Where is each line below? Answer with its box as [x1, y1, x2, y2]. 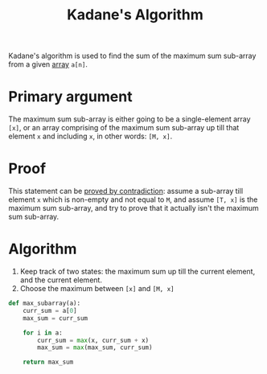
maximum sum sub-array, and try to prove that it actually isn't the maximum [8, 203, 259, 213]
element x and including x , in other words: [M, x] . [8, 131, 173, 142]
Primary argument [8, 88, 133, 106]
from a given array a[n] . [8, 60, 88, 69]
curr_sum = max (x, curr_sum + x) [37, 336, 150, 344]
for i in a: [23, 328, 63, 337]
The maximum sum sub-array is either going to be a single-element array [8, 114, 251, 124]
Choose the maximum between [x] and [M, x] [19, 284, 175, 293]
